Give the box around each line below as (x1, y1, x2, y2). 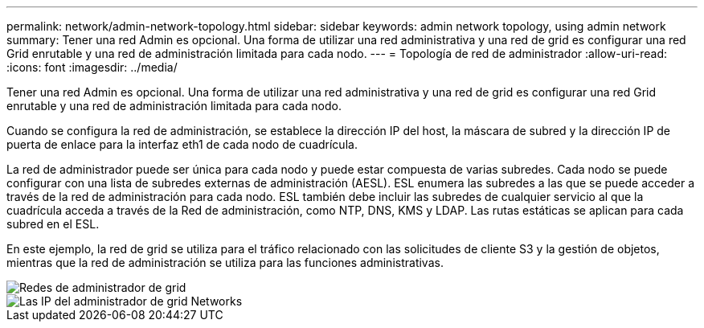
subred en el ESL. (6, 217, 100, 231)
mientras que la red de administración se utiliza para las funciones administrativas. (6, 256, 444, 269)
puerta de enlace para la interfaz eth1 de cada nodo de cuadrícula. (6, 137, 358, 151)
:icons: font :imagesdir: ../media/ (6, 60, 178, 74)
